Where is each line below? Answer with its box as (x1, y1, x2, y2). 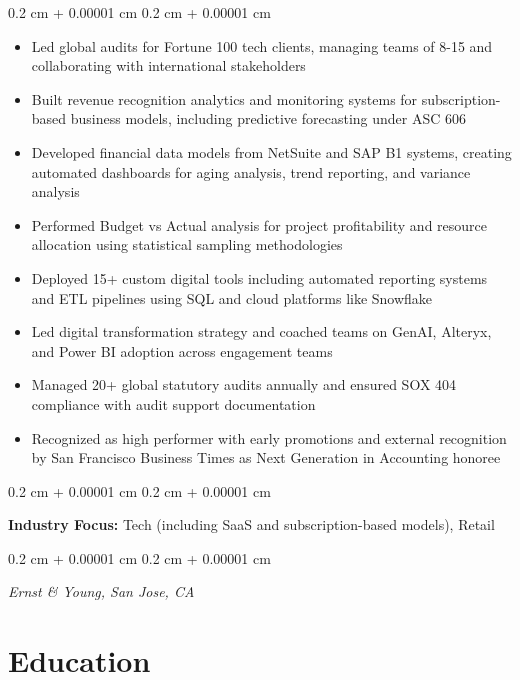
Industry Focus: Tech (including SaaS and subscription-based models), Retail (8, 514, 495, 535)
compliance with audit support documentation (31, 393, 316, 414)
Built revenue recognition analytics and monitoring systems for (31, 88, 418, 109)
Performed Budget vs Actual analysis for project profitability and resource (31, 214, 488, 235)
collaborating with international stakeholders (31, 55, 306, 76)
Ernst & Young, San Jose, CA (8, 581, 195, 602)
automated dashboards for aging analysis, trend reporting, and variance (31, 161, 471, 182)
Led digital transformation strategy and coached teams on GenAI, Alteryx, (31, 321, 492, 342)
